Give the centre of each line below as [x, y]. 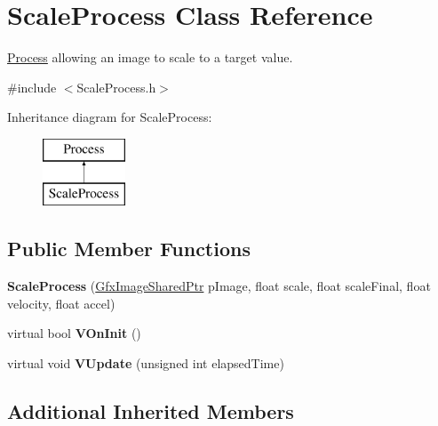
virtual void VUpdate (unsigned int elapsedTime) [146, 363]
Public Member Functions [129, 249]
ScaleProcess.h [116, 87]
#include [32, 87]
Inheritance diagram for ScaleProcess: [110, 117]
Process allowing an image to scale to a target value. [150, 57]
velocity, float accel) [61, 303]
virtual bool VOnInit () [74, 333]
